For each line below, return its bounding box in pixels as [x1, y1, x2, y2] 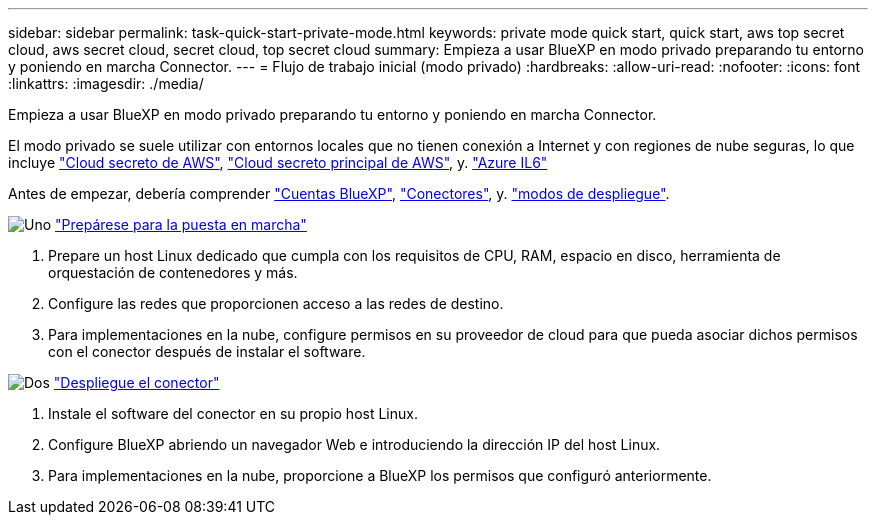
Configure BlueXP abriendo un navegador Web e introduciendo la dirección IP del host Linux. [48, 436, 661, 453]
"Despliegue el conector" [53, 374, 220, 391]
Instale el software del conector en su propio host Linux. [48, 405, 418, 422]
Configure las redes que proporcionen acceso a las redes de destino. [48, 295, 504, 312]
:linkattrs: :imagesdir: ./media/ [8, 75, 204, 92]
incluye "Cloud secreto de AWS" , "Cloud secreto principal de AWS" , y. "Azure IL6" [8, 154, 548, 171]
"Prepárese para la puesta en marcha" [55, 216, 307, 233]
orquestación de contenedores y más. [48, 264, 298, 281]
